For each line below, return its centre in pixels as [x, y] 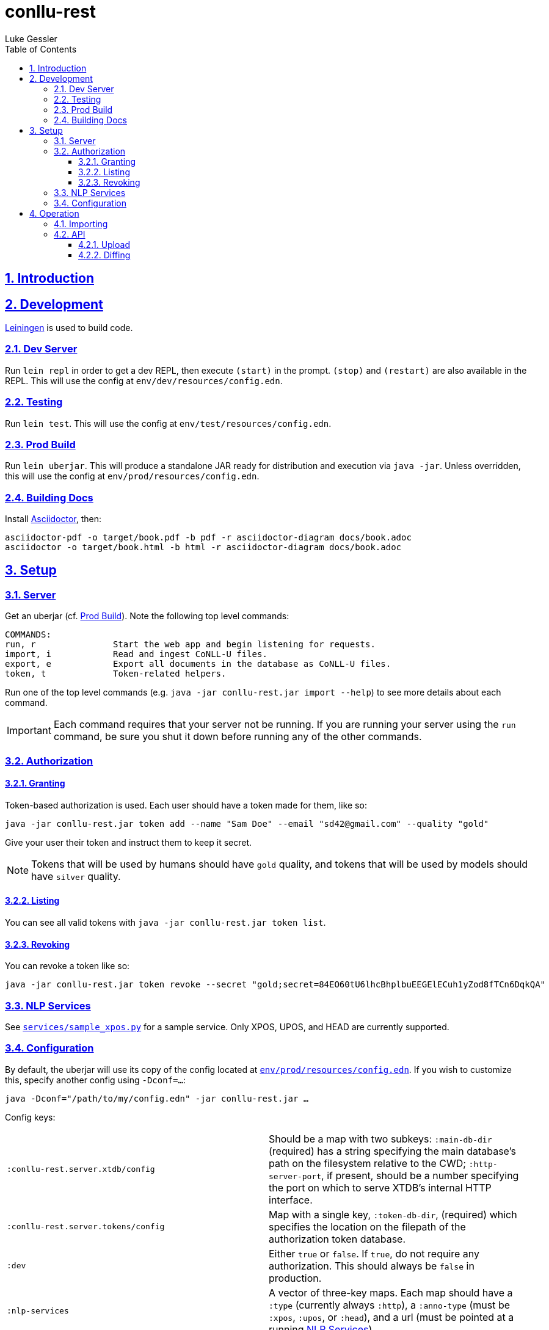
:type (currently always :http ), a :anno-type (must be [390, 1305]
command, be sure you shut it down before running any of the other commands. [238, 737]
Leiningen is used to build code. [69, 328]
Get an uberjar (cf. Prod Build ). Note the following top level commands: [147, 616]
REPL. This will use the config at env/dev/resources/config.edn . [144, 380]
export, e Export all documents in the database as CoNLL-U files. [198, 664]
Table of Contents [41, 49]
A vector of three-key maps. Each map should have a [391, 1292]
